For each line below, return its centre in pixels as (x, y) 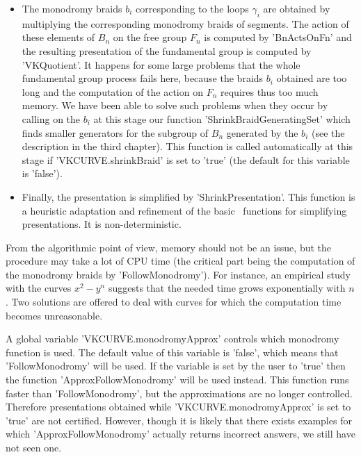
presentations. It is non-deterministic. (102, 224)
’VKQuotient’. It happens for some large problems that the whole (161, 64)
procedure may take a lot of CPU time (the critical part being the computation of (180, 261)
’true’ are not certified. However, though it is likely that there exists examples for (179, 420)
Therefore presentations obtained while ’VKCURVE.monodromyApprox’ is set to (178, 407)
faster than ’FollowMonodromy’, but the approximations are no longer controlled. (179, 393)
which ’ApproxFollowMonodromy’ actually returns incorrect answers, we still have (180, 434)
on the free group (150, 37)
